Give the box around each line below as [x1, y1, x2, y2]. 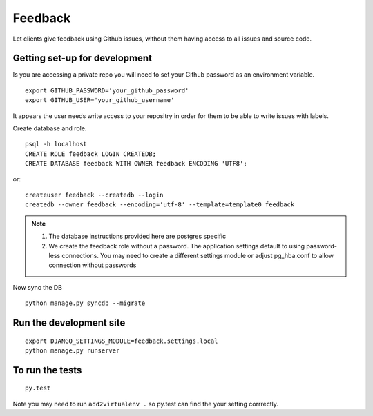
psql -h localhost [25, 140, 88, 148]
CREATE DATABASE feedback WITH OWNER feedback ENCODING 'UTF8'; [25, 159, 248, 168]
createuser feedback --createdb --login [25, 190, 164, 199]
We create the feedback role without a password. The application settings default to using [48, 241, 305, 250]
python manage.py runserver [25, 346, 120, 355]
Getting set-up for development [12, 52, 152, 64]
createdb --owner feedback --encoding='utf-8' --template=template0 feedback [25, 201, 295, 208]
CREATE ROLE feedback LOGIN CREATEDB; [25, 150, 157, 158]
